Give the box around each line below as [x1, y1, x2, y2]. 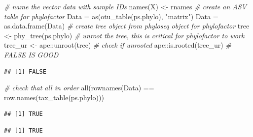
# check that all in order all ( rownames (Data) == [4, 82, 154, 93]
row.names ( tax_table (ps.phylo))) [4, 92, 104, 102]
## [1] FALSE [4, 68, 46, 75]
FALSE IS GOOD [4, 49, 59, 59]
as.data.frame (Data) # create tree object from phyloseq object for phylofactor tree [4, 21, 250, 31]
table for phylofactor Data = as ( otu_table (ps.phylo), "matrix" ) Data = [4, 11, 218, 21]
